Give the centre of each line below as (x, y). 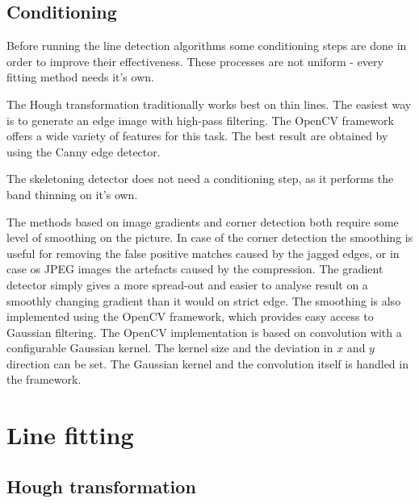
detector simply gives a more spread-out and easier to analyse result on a (187, 284)
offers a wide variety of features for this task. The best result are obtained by (197, 136)
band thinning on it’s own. (72, 194)
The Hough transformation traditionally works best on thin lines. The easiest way (209, 104)
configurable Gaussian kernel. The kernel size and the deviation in (170, 348)
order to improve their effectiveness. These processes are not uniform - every (195, 61)
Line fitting (70, 435)
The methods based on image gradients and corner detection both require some (203, 221)
